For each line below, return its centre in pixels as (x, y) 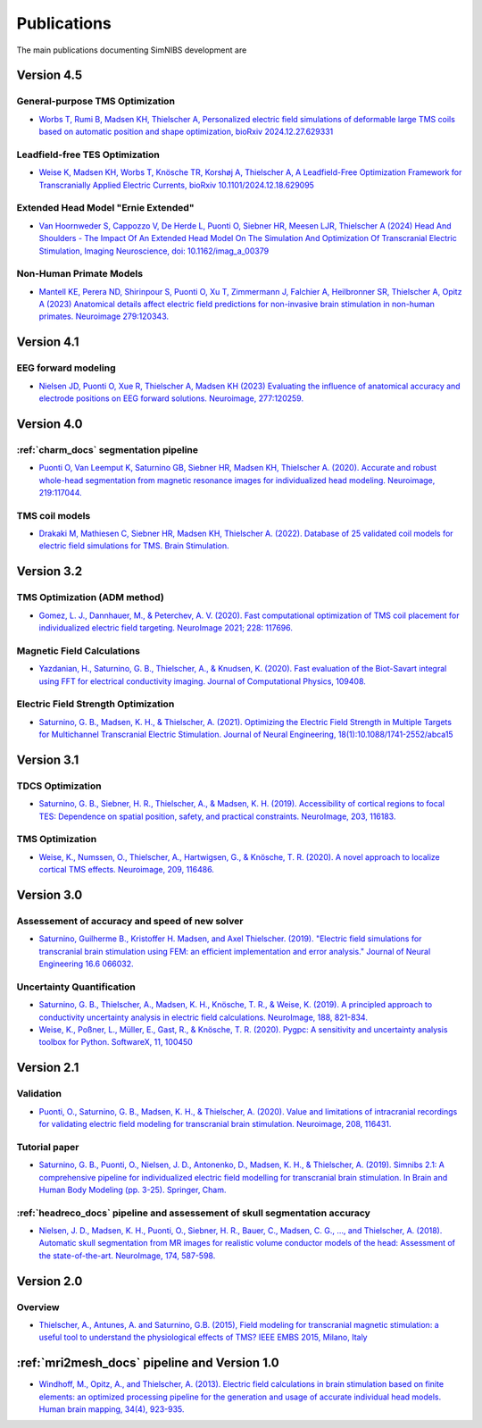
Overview (38, 1307)
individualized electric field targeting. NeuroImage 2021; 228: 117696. (166, 628)
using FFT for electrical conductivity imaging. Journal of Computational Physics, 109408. (202, 681)
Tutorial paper (48, 1147)
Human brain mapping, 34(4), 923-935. (112, 1409)
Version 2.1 (48, 1068)
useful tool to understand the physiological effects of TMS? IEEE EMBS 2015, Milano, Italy (203, 1337)
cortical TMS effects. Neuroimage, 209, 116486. (126, 870)
